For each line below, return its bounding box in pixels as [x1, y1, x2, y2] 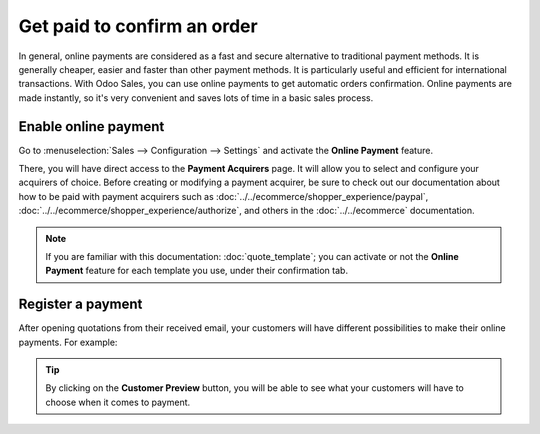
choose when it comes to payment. [45, 396, 191, 408]
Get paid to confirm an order [18, 15, 259, 37]
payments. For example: [18, 336, 118, 348]
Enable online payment [18, 118, 165, 135]
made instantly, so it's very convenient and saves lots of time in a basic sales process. [18, 91, 374, 104]
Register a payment [18, 296, 143, 313]
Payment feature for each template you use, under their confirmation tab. [45, 265, 349, 277]
